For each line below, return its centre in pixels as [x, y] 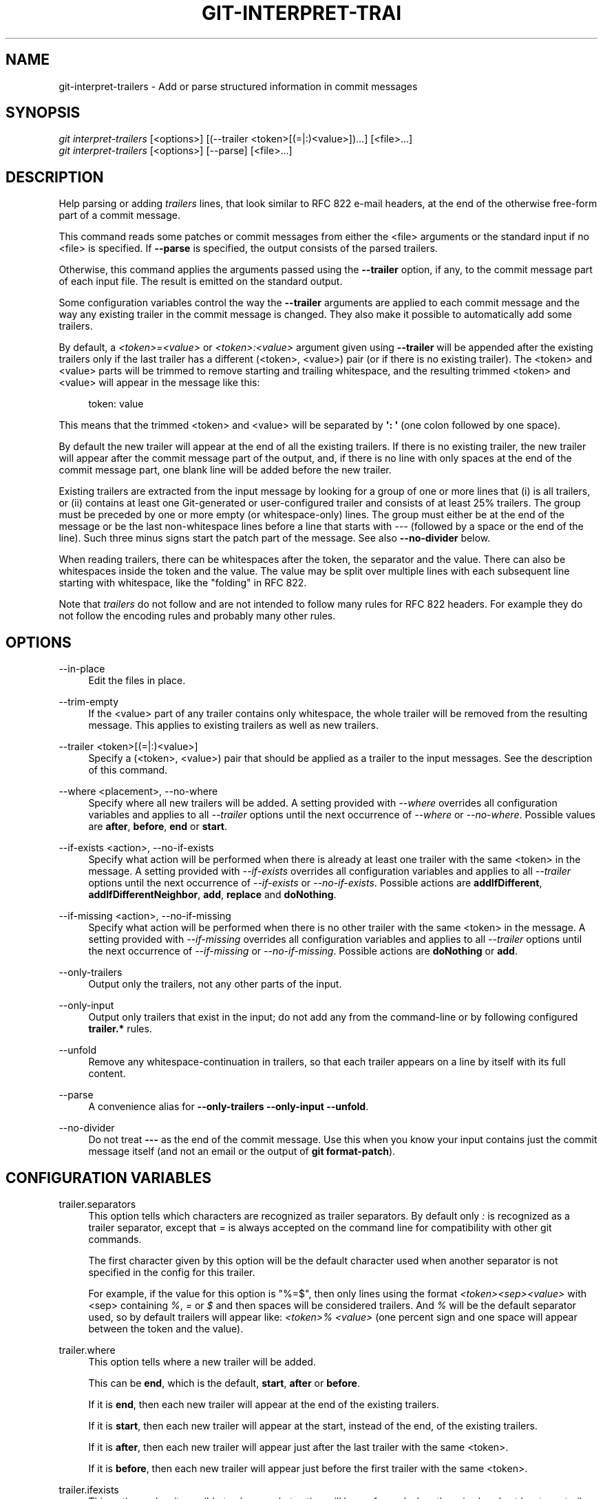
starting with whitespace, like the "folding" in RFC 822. [183, 583]
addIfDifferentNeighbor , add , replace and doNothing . [212, 895]
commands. [115, 1239]
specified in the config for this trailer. [172, 1272]
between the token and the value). [166, 1328]
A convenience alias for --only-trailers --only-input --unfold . [229, 1107]
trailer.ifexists [89, 1489]
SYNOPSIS [43, 113]
